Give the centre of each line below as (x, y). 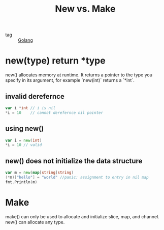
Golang (25, 40)
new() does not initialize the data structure (74, 161)
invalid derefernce (35, 96)
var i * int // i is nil (30, 108)
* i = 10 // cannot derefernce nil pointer (54, 112)
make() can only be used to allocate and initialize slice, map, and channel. (83, 216)
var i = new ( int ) (24, 140)
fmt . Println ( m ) (21, 182)
